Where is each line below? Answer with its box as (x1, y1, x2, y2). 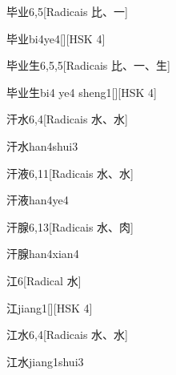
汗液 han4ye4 (6, 192, 69, 208)
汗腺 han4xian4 (6, 245, 79, 262)
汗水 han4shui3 (6, 137, 78, 154)
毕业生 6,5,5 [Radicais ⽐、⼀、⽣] (6, 57, 170, 74)
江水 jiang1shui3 (6, 353, 84, 369)
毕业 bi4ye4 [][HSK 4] (6, 30, 106, 46)
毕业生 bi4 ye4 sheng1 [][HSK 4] (6, 83, 157, 100)
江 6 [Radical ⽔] (6, 272, 82, 288)
